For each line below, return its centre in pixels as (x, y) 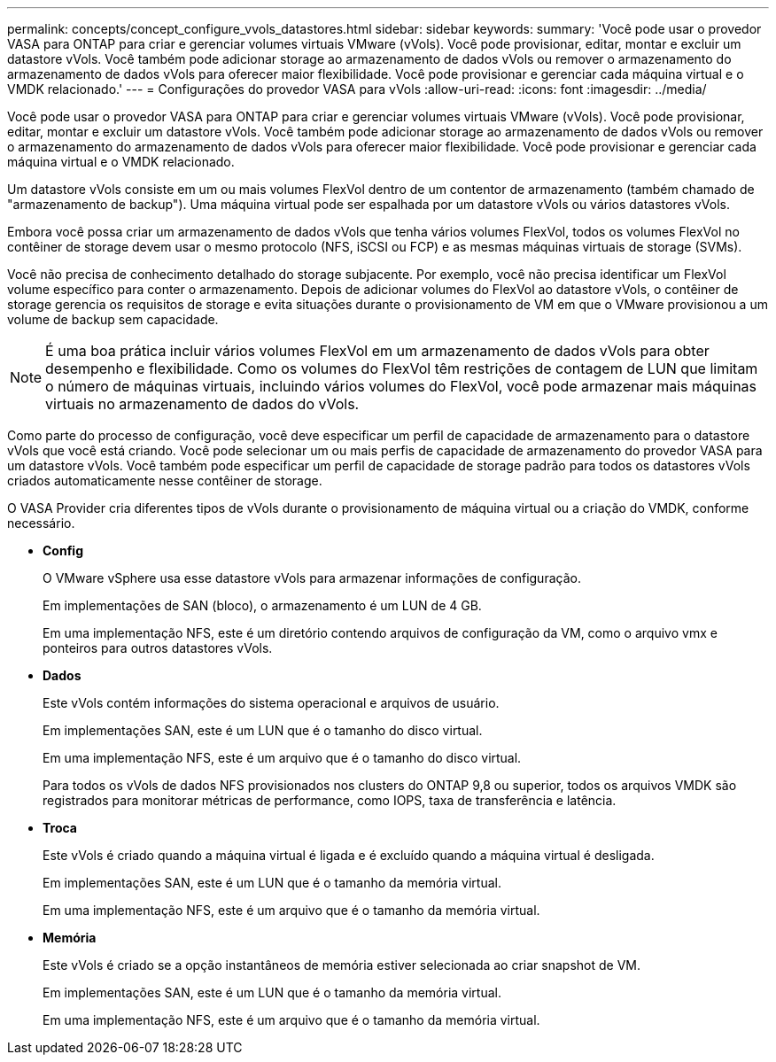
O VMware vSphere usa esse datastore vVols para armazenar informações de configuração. (312, 578)
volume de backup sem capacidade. (113, 319)
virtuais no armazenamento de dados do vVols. (202, 404)
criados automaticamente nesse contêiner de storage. (165, 481)
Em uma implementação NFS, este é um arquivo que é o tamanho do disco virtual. (282, 758)
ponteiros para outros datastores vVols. (158, 648)
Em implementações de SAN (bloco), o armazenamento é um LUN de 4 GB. (262, 605)
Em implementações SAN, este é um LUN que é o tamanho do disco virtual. (263, 730)
